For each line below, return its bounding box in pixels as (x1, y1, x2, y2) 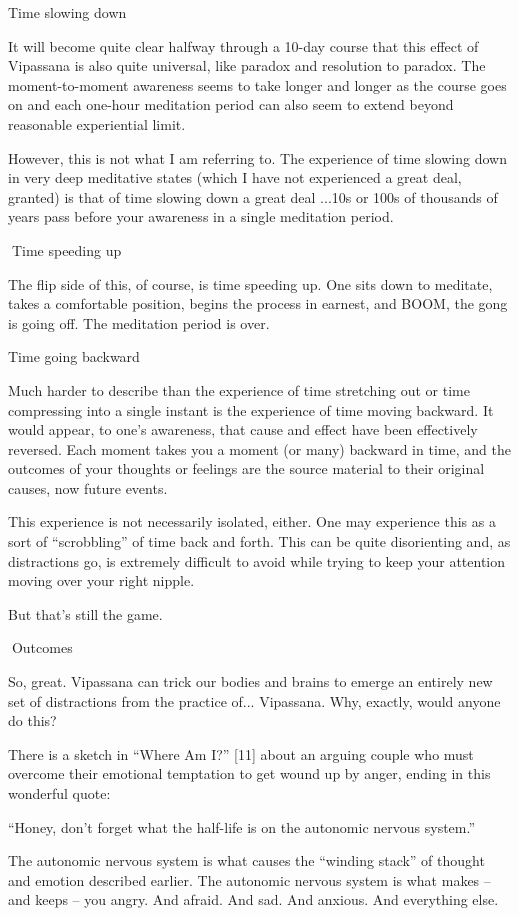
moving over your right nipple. (8, 570, 195, 591)
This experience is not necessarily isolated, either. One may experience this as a (8, 511, 496, 532)
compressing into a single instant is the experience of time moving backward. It (8, 399, 494, 420)
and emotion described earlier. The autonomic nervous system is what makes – (8, 869, 491, 890)
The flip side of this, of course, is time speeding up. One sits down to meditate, (8, 273, 493, 294)
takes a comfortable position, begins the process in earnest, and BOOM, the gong (8, 293, 508, 314)
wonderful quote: (8, 783, 111, 803)
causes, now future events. (8, 477, 168, 498)
